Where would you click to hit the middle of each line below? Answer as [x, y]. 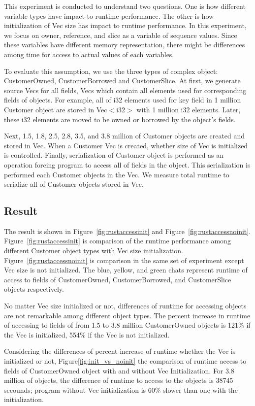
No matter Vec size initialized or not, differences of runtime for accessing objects [125, 306]
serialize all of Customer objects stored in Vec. [74, 184]
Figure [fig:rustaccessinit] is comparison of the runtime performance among [117, 241]
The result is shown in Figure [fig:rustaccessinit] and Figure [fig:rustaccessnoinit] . [127, 231]
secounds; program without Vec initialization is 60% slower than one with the [121, 389]
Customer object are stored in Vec [56, 109]
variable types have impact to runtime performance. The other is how [109, 16]
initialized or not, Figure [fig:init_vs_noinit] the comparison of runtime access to [125, 361]
